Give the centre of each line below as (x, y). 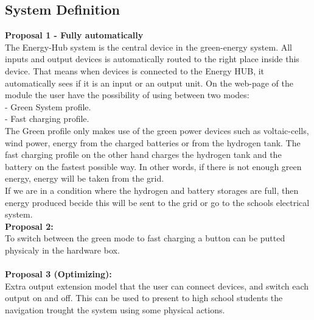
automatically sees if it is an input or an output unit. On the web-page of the (149, 83)
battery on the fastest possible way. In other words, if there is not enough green (153, 166)
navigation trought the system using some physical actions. (115, 309)
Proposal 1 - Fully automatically (74, 35)
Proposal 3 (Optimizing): (58, 274)
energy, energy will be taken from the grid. (85, 178)
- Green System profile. (48, 106)
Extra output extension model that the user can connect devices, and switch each (157, 286)
